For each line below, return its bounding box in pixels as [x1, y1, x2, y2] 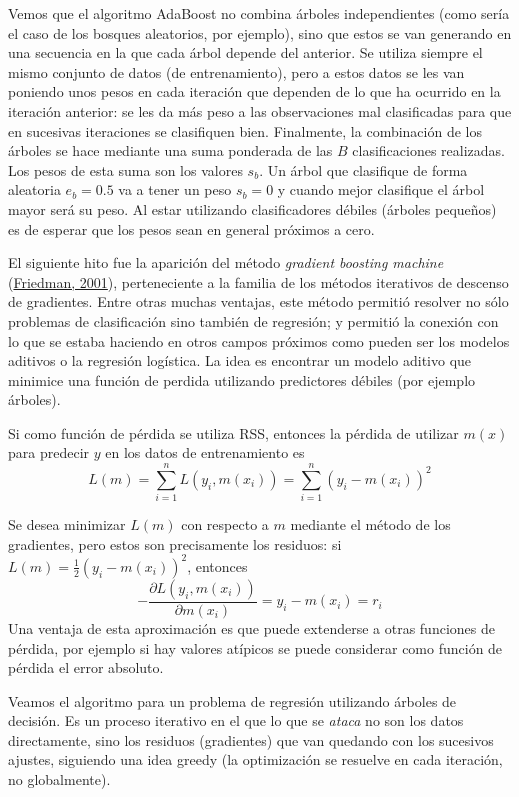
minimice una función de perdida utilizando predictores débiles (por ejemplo [8, 369, 476, 390]
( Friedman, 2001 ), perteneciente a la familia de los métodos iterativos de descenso [8, 271, 509, 292]
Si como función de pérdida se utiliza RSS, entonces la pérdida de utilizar [8, 422, 459, 443]
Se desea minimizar [8, 514, 126, 535]
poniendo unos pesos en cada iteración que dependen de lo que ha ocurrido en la [8, 81, 501, 102]
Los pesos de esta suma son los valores [8, 159, 243, 180]
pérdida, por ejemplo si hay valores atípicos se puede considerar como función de [8, 637, 503, 658]
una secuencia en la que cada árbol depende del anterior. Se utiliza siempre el [8, 42, 483, 63]
